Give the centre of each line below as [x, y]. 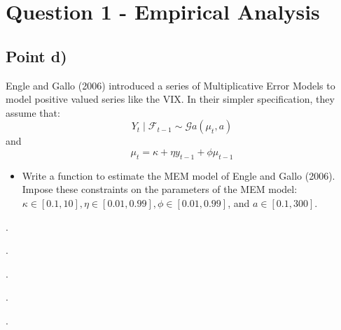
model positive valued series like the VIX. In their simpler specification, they [170, 99]
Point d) [36, 56]
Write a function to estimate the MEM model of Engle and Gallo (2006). [179, 175]
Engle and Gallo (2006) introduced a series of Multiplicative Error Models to [170, 85]
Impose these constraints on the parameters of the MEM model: [160, 189]
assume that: [33, 112]
